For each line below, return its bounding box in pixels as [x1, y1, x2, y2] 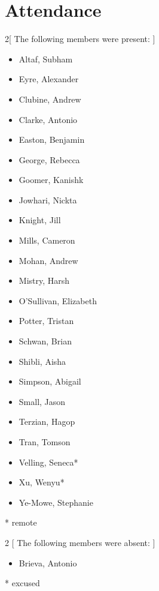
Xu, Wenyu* [19, 476, 65, 488]
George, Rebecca [19, 153, 80, 166]
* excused [5, 577, 40, 589]
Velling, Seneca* [19, 455, 78, 468]
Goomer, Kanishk [19, 173, 84, 186]
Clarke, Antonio [19, 113, 78, 125]
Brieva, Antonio [19, 556, 77, 569]
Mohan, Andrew [19, 254, 78, 266]
